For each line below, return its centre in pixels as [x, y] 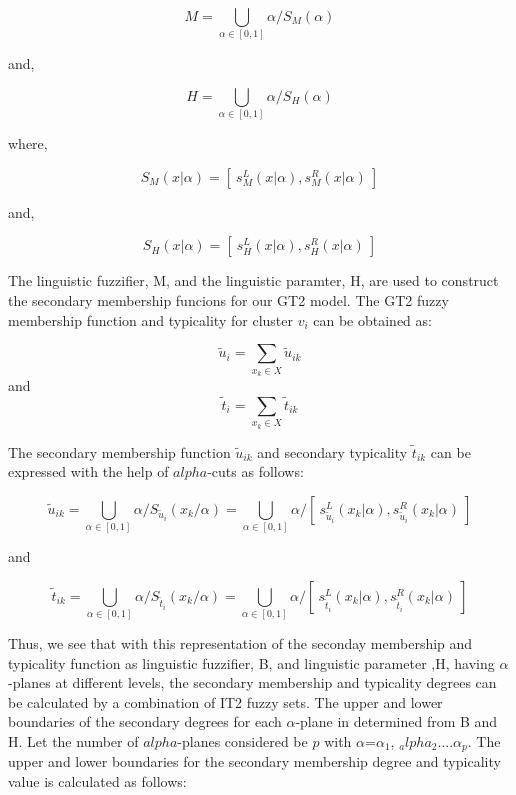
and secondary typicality [332, 451]
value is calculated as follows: [97, 780]
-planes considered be [242, 740]
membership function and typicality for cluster [150, 319]
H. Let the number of [73, 740]
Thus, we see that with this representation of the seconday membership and [240, 642]
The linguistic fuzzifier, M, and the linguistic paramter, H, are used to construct [253, 280]
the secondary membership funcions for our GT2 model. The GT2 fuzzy [228, 300]
